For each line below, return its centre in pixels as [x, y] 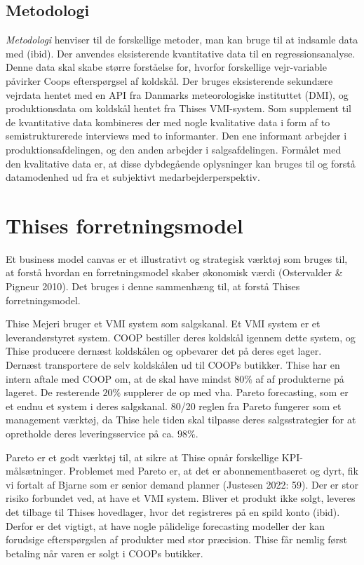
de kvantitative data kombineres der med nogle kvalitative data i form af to [168, 122]
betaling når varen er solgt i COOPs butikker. [105, 553]
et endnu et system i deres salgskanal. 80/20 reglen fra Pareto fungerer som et [174, 406]
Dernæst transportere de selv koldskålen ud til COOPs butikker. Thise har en [173, 365]
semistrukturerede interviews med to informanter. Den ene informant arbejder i [176, 136]
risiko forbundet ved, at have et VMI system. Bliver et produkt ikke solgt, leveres [181, 498]
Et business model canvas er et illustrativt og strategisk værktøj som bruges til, [177, 258]
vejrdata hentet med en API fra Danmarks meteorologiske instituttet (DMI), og [177, 94]
